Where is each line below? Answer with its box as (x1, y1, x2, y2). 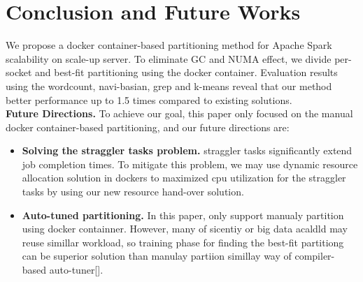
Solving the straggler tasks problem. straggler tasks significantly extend (22, 143, 353, 158)
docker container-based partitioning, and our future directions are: (6, 119, 290, 134)
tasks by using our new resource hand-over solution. (22, 184, 244, 199)
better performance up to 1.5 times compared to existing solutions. (6, 92, 292, 107)
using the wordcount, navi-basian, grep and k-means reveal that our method (6, 78, 332, 93)
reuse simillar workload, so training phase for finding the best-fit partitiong (22, 235, 344, 249)
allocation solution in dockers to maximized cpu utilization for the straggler (22, 170, 346, 185)
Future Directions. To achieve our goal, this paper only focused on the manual (6, 106, 353, 121)
